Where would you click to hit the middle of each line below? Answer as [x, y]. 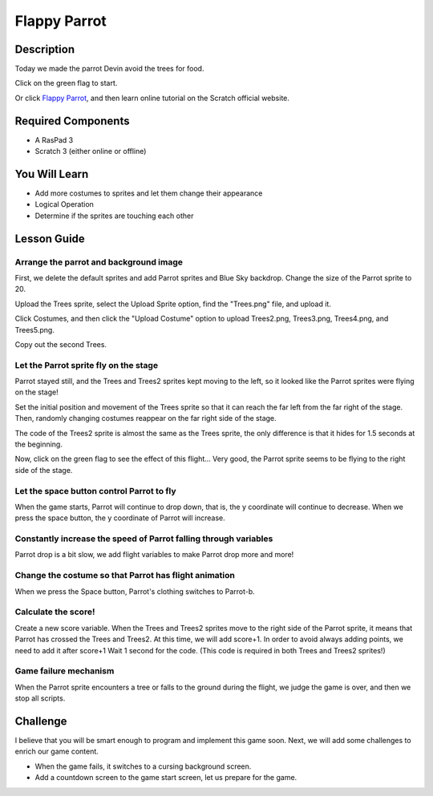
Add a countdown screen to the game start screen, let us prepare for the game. [166, 778]
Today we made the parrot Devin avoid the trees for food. [109, 69]
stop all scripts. [40, 698]
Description [45, 49]
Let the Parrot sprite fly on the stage [87, 365]
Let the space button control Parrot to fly [95, 491]
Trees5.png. [35, 329]
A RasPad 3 [54, 139]
